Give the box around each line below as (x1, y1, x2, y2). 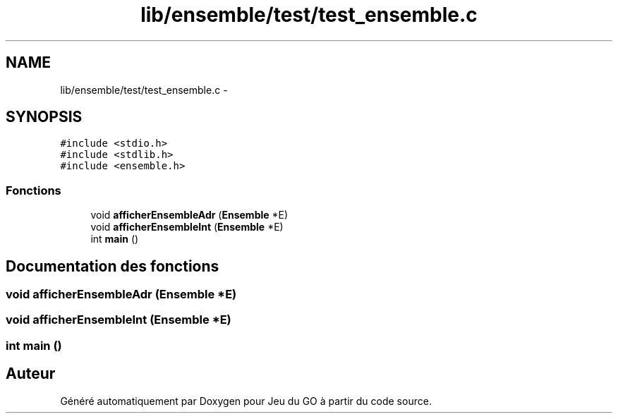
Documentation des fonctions (6, 257, 219, 275)
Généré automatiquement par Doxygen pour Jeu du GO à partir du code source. (60, 394, 432, 407)
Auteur (6, 365, 56, 383)
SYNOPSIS (6, 108, 83, 126)
